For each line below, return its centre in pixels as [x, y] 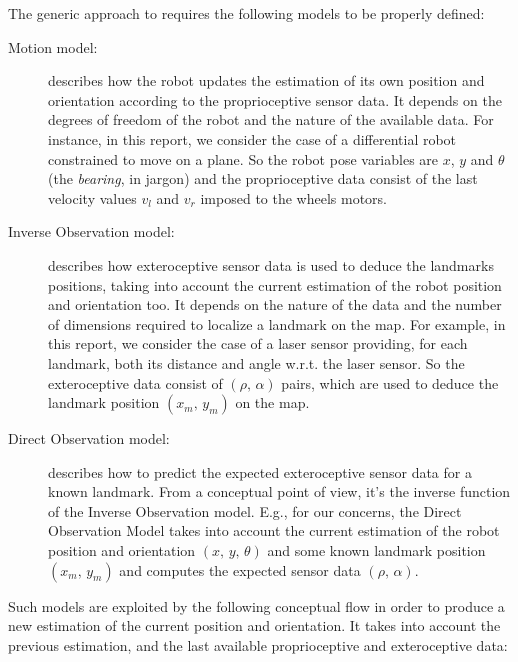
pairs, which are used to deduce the [390, 382]
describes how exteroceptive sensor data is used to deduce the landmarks [271, 264]
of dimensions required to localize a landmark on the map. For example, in [277, 323]
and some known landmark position [376, 550]
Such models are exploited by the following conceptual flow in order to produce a [256, 605]
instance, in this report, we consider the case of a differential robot [252, 138]
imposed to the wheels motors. [293, 197]
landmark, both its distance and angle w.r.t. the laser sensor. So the [256, 362]
